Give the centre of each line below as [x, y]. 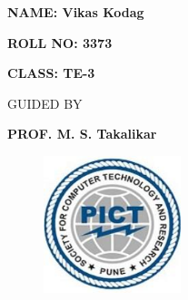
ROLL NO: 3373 [60, 42]
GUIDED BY [45, 103]
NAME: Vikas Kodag [76, 12]
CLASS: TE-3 [51, 73]
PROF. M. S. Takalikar [82, 134]
